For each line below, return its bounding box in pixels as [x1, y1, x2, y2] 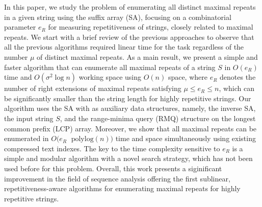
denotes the [220, 72, 256, 82]
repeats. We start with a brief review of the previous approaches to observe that [4, 31, 254, 42]
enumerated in [4, 133, 49, 144]
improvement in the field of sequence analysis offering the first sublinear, [4, 173, 230, 183]
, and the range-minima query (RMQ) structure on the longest [60, 112, 256, 123]
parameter [4, 21, 36, 32]
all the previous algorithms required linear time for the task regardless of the [4, 41, 244, 52]
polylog [71, 135, 94, 143]
